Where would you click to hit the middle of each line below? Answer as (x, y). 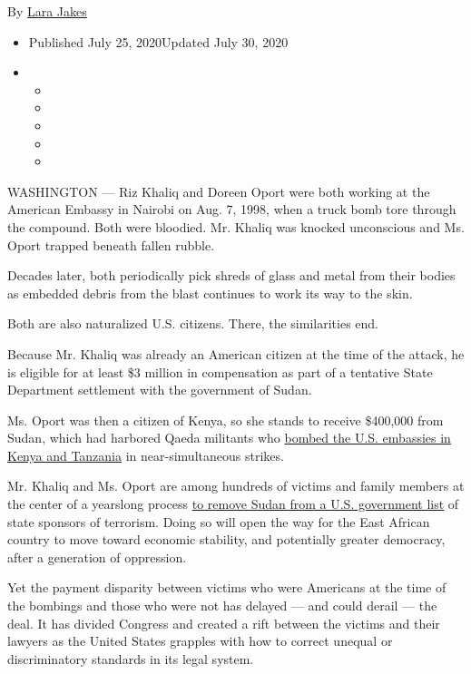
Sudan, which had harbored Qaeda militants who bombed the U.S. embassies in (229, 438)
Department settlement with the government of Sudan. (160, 390)
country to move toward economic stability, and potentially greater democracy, (226, 539)
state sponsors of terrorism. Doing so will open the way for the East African (219, 521)
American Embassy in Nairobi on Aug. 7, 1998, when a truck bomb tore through (232, 209)
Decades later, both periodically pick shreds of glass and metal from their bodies (231, 275)
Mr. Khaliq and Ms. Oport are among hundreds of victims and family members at (236, 486)
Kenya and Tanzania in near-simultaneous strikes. (146, 455)
